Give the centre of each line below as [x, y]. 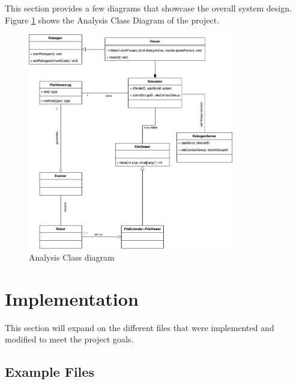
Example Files [50, 372]
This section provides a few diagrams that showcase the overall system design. [148, 8]
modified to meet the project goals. [69, 339]
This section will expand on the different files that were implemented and [140, 327]
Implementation [72, 298]
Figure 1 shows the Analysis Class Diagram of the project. [112, 20]
